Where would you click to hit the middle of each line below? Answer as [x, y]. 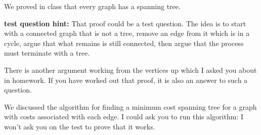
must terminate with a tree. [47, 53]
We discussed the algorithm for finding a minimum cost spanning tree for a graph [130, 106]
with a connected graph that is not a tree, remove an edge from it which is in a [127, 33]
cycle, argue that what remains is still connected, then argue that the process [124, 43]
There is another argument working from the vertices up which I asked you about [130, 70]
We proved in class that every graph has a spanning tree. [92, 6]
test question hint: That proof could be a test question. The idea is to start [125, 23]
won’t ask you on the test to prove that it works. [80, 126]
